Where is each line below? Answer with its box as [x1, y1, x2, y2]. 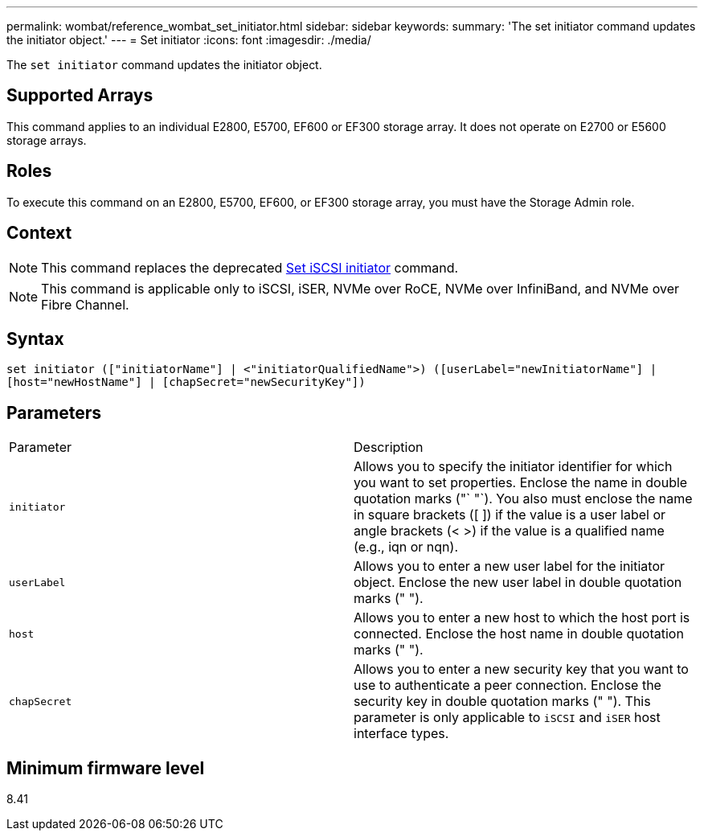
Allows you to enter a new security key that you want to [354, 661, 689, 678]
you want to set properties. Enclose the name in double [354, 474, 688, 491]
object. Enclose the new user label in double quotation [354, 574, 682, 591]
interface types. [354, 725, 449, 742]
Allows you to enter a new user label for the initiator [354, 558, 665, 575]
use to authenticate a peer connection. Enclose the [354, 677, 661, 694]
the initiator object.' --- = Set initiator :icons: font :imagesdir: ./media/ [6, 33, 371, 47]
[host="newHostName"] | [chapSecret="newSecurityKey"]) [6, 375, 366, 389]
